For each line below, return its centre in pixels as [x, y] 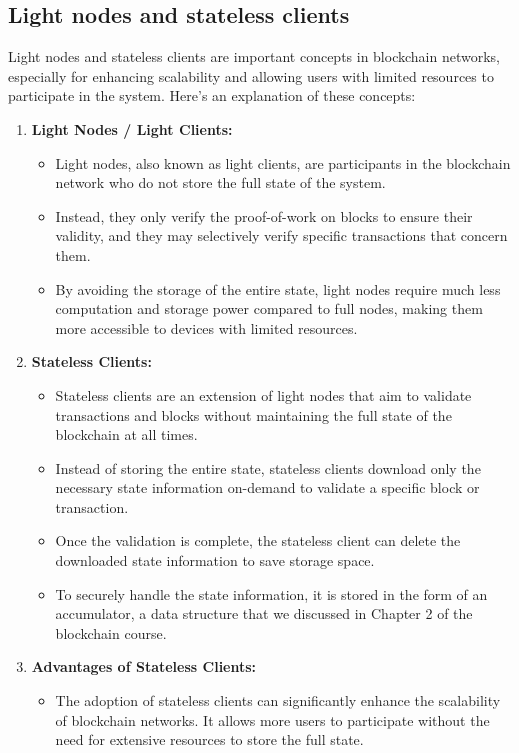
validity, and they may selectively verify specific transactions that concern [281, 235]
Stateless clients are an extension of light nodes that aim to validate [263, 394]
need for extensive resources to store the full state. [209, 739]
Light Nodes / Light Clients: [132, 128]
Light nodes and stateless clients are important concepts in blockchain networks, [254, 56]
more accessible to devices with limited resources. [206, 327]
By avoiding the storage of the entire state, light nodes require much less [278, 288]
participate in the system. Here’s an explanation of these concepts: [212, 95]
